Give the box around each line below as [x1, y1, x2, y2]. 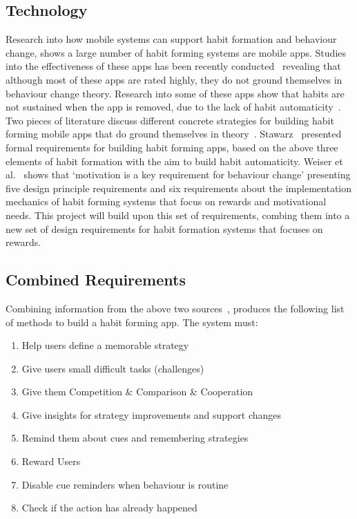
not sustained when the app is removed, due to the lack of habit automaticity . [6, 100, 341, 114]
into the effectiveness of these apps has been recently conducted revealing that [6, 59, 341, 73]
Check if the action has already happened [21, 500, 197, 515]
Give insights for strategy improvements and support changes [21, 407, 282, 422]
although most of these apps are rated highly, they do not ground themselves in [6, 72, 342, 86]
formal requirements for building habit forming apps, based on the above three [6, 140, 338, 154]
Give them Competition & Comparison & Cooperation [21, 384, 253, 399]
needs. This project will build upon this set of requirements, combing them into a [6, 207, 350, 222]
